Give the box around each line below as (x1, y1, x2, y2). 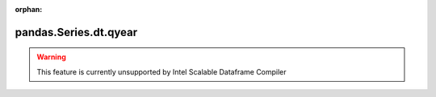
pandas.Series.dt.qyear (15, 25, 138, 39)
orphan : (15, 5, 43, 14)
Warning (36, 52, 66, 62)
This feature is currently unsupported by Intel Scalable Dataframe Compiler (36, 67, 287, 76)
